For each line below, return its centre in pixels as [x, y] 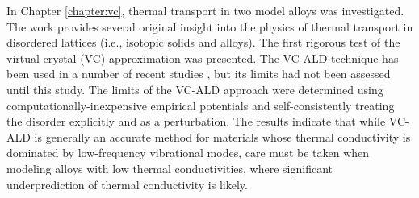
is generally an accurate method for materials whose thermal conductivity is [222, 136]
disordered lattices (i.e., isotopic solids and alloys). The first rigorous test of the [203, 42]
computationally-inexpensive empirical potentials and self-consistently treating [201, 105]
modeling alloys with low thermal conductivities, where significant [170, 168]
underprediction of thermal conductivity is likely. [127, 184]
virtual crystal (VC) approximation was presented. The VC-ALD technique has [203, 58]
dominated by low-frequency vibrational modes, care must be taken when [188, 153]
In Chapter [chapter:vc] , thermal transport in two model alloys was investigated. [205, 10]
